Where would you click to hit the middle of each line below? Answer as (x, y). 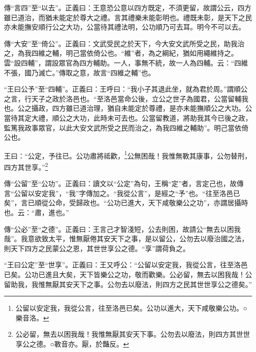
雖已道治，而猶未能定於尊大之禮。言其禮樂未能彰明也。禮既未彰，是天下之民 (128, 17)
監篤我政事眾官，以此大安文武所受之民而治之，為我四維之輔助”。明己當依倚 (126, 127)
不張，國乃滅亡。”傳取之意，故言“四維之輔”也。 (80, 72)
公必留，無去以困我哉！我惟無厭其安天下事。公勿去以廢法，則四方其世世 (133, 334)
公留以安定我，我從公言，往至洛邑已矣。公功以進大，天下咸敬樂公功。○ (131, 308)
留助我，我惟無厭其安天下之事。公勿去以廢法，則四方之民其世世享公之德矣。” (128, 284)
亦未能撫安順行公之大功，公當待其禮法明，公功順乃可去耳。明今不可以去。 (125, 27)
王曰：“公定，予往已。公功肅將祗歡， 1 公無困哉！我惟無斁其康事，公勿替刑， (128, 155)
